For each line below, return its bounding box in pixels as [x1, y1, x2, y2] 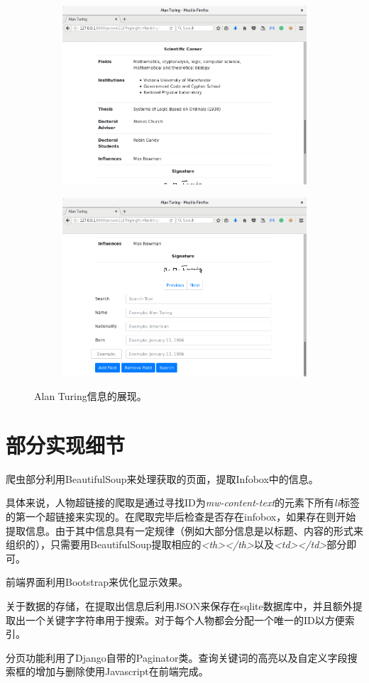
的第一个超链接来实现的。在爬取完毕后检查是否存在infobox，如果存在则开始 [6, 509, 356, 524]
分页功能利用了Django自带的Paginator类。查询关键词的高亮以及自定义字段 [6, 650, 348, 665]
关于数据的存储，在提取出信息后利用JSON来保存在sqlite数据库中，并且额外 [6, 599, 353, 613]
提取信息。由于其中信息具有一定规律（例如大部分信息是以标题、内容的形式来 [6, 523, 363, 538]
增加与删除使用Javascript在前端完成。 [35, 664, 209, 679]
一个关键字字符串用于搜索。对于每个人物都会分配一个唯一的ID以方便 [25, 612, 345, 627]
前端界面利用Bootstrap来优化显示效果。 [6, 574, 188, 589]
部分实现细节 [6, 430, 126, 459]
